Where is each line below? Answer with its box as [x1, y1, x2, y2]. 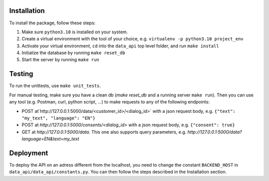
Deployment [9, 149, 48, 157]
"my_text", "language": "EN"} [21, 115, 96, 121]
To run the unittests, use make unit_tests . [9, 83, 101, 89]
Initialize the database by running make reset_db [21, 50, 126, 56]
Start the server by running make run [21, 57, 100, 63]
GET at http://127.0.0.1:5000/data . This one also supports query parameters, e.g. [21, 129, 187, 135]
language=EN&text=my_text [21, 136, 80, 142]
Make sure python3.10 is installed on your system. [21, 29, 128, 35]
